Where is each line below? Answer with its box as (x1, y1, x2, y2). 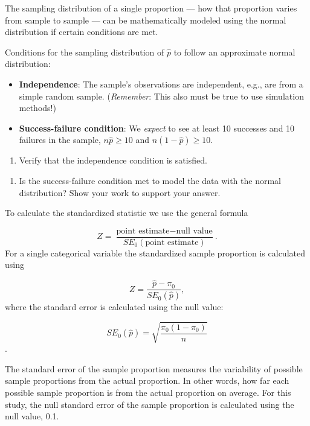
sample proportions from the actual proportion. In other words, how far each (5, 374, 289, 387)
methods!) (19, 101, 56, 114)
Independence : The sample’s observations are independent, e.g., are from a (19, 77, 303, 90)
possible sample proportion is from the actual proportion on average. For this (5, 386, 291, 399)
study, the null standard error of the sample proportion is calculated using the (5, 398, 294, 410)
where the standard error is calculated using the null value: (5, 300, 224, 313)
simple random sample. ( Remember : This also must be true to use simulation (19, 89, 304, 102)
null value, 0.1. (5, 410, 59, 422)
